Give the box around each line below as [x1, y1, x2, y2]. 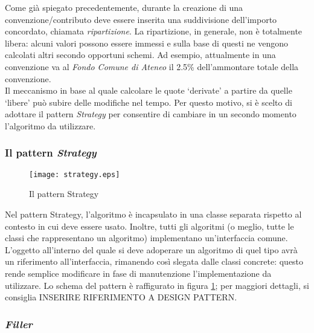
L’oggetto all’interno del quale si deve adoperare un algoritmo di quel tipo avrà [5, 243, 298, 256]
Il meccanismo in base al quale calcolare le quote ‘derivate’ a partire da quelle [5, 84, 292, 97]
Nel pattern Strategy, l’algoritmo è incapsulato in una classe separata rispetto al [5, 208, 302, 220]
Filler [5, 316, 33, 331]
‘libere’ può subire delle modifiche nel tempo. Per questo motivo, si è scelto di [5, 95, 292, 108]
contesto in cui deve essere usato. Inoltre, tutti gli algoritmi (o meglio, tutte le [5, 219, 294, 232]
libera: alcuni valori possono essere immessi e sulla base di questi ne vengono [5, 36, 288, 49]
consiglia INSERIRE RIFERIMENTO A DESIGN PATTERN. [5, 291, 237, 303]
